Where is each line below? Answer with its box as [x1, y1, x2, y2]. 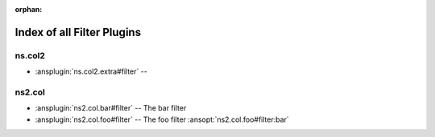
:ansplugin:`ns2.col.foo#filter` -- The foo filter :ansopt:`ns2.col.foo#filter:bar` [35, 115, 289, 124]
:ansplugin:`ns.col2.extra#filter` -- [35, 66, 148, 76]
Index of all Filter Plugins [14, 25, 141, 39]
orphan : [14, 5, 43, 14]
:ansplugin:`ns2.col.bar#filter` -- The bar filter [35, 103, 187, 113]
